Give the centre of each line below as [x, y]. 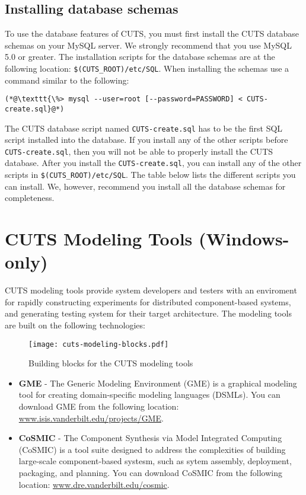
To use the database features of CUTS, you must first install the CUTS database [152, 33]
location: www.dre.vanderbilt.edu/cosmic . [94, 484]
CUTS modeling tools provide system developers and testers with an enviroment [151, 290]
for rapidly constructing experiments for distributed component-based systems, [148, 301]
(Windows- [244, 239]
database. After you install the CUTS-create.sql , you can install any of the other [153, 163]
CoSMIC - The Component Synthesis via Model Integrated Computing [150, 438]
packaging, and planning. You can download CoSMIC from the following [151, 473]
